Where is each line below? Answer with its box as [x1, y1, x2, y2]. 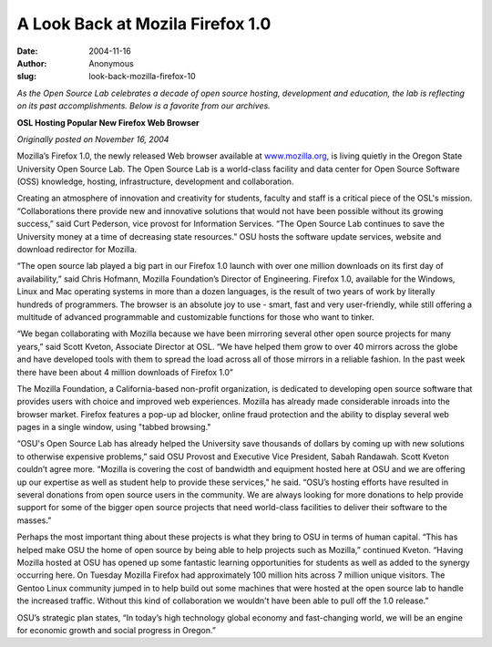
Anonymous [88, 57, 134, 68]
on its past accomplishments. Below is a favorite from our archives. [16, 100, 271, 111]
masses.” [16, 515, 52, 526]
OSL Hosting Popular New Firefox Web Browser [16, 117, 200, 128]
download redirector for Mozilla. [16, 244, 138, 255]
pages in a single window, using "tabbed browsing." [16, 422, 211, 433]
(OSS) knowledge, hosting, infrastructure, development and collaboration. [16, 176, 294, 187]
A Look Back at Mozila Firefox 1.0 [16, 14, 272, 34]
